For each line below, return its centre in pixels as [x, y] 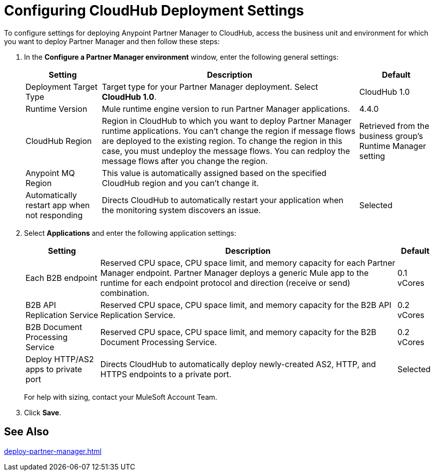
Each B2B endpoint [62, 278]
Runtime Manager [392, 146]
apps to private [54, 369]
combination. [125, 293]
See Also [27, 432]
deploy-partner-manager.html [53, 451]
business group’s [391, 136]
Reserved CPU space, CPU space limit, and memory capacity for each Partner [248, 263]
